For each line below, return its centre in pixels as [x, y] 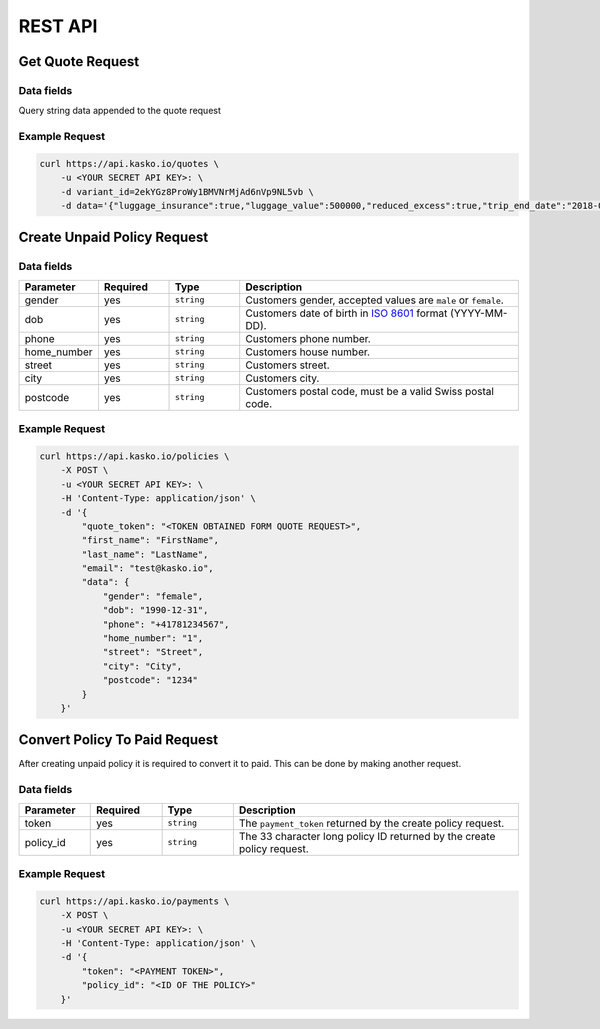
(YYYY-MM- [479, 313]
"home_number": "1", [153, 638]
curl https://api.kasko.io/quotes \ [129, 163]
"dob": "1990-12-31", [155, 610]
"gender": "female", [153, 596]
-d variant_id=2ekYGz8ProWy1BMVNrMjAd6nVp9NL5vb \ [187, 191]
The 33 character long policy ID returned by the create [367, 836]
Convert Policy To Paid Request [118, 740]
